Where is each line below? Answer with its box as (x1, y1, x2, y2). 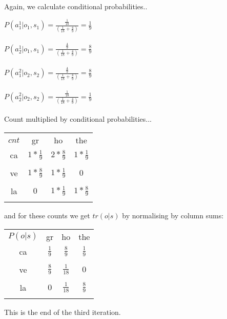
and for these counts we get (4, 210, 90, 220)
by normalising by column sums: (122, 210, 224, 220)
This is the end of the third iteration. (4, 306, 121, 317)
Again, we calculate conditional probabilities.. (4, 1, 148, 11)
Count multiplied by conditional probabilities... (4, 114, 152, 124)
